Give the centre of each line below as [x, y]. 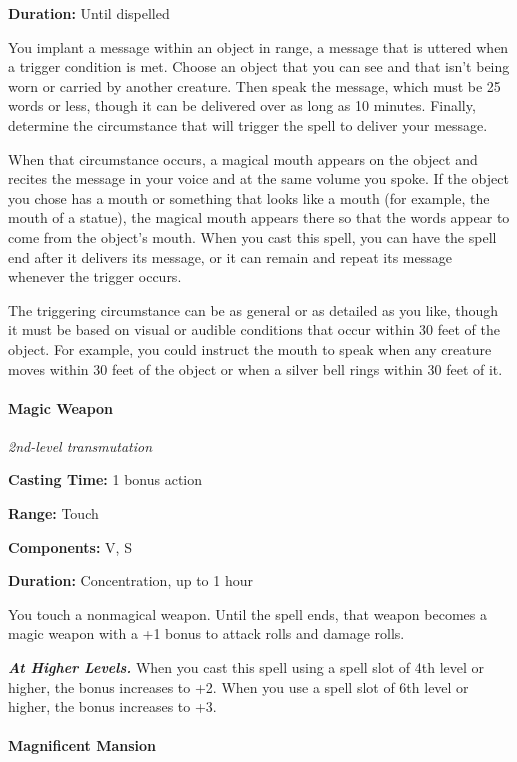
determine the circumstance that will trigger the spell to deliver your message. [248, 124]
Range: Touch [53, 513]
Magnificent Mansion [82, 745]
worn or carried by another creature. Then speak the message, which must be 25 [254, 85]
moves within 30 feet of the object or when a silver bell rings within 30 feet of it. [255, 368]
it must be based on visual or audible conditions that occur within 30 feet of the [254, 329]
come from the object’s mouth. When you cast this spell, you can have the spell [252, 236]
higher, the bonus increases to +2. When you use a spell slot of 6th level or [238, 686]
